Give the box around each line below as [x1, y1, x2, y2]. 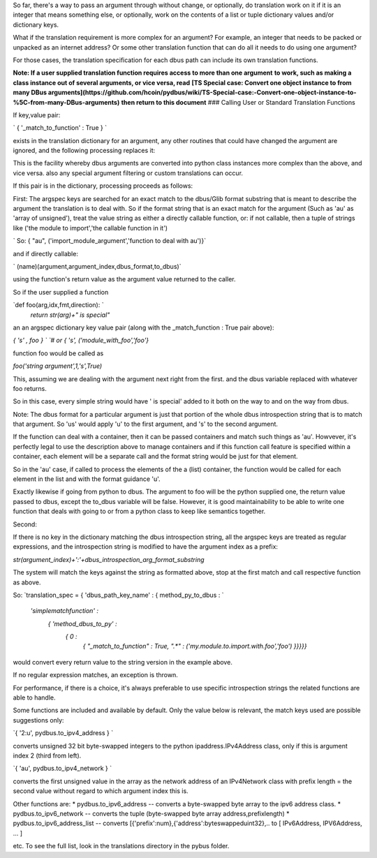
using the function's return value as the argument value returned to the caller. [13, 275, 237, 283]
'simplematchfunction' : [30, 607, 99, 615]
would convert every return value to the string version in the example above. [13, 658, 233, 666]
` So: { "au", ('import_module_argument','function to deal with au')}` [13, 237, 206, 245]
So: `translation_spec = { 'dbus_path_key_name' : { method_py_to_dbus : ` [13, 591, 224, 599]
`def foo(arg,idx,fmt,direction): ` [13, 301, 104, 309]
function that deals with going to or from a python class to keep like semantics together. [13, 507, 266, 516]
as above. [13, 578, 41, 586]
